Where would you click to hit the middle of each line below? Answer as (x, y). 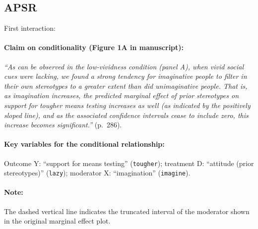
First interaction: (30, 28)
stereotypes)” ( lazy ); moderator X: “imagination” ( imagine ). (97, 173)
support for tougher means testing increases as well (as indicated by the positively (127, 105)
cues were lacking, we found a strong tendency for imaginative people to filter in (126, 76)
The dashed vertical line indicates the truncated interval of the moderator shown (127, 211)
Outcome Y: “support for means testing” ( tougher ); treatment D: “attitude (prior (129, 163)
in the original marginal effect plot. (57, 221)
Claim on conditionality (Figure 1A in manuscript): (94, 47)
